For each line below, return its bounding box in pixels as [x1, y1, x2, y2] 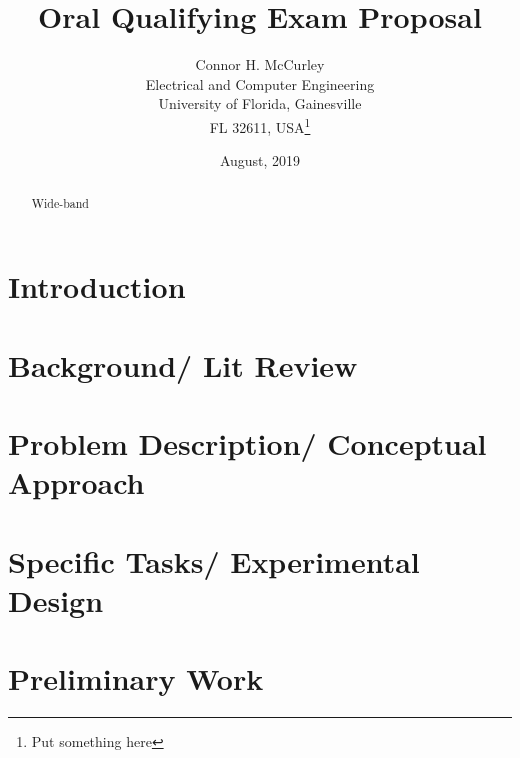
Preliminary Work [8, 658, 264, 699]
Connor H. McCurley [195, 54, 325, 75]
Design [8, 579, 104, 620]
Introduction [8, 266, 186, 307]
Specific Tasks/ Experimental [8, 540, 420, 581]
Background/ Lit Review [8, 344, 358, 385]
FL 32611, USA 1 [209, 113, 311, 137]
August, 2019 [219, 150, 301, 171]
